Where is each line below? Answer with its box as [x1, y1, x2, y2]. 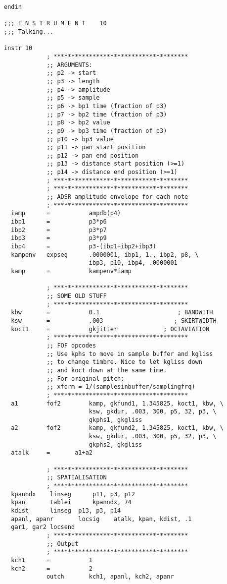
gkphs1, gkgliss [89, 416, 142, 423]
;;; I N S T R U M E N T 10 [4, 20, 107, 27]
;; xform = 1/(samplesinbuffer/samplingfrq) [46, 383, 195, 391]
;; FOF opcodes [46, 342, 96, 349]
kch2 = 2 [11, 565, 92, 572]
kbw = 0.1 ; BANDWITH [11, 309, 213, 316]
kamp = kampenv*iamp [11, 268, 132, 275]
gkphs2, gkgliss [89, 441, 142, 448]
